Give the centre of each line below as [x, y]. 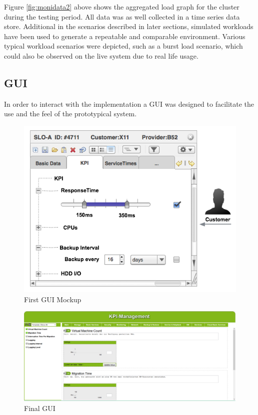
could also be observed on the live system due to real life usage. [101, 55]
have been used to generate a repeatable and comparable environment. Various [125, 36]
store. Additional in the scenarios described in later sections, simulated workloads [129, 26]
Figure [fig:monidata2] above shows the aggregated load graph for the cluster [122, 7]
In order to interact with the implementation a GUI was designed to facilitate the [129, 103]
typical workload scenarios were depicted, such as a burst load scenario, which [123, 46]
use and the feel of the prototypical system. [70, 114]
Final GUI [40, 408]
